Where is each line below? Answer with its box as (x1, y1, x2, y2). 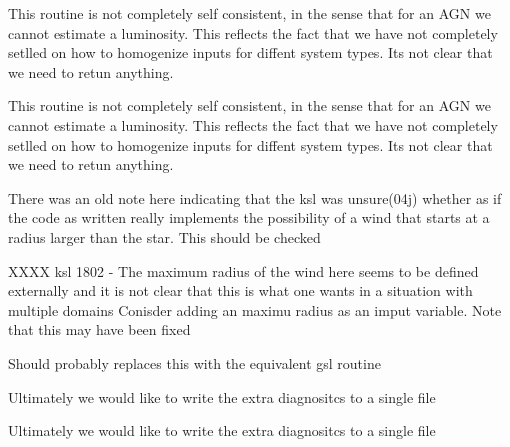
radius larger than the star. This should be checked (8, 226, 321, 247)
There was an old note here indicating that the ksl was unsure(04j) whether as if (8, 187, 502, 208)
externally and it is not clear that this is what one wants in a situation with (8, 280, 473, 301)
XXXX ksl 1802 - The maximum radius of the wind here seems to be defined (8, 260, 479, 281)
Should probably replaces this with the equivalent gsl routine (8, 352, 381, 373)
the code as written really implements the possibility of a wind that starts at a (8, 207, 490, 228)
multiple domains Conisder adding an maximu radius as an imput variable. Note (8, 299, 502, 320)
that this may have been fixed (8, 319, 191, 340)
